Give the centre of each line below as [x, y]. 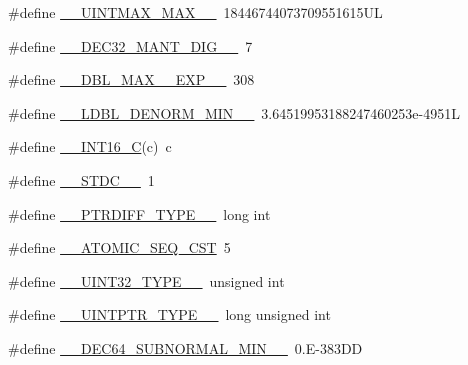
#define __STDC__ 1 [81, 179]
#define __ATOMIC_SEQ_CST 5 [119, 247]
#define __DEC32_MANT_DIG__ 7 [130, 45]
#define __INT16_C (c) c [90, 146]
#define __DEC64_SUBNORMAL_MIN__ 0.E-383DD [185, 347]
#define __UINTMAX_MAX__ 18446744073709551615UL [195, 12]
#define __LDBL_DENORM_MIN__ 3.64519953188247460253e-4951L [234, 112]
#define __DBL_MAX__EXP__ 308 [131, 79]
